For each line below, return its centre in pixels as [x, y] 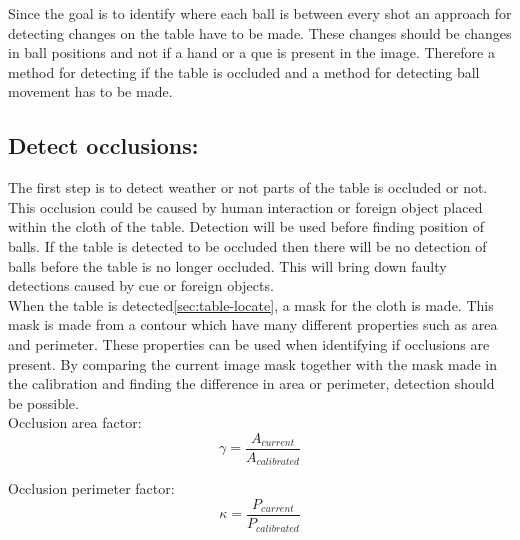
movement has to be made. [90, 91]
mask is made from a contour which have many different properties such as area [253, 324]
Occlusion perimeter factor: [91, 488]
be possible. [43, 402]
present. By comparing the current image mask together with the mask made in [253, 363]
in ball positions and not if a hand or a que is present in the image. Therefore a [251, 52]
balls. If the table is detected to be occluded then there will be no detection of [247, 245]
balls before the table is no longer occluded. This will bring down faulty [227, 265]
